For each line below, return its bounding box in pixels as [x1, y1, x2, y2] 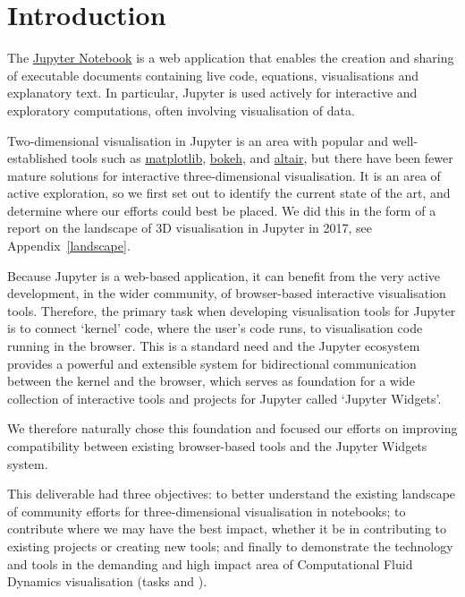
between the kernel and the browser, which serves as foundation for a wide [7, 371, 415, 390]
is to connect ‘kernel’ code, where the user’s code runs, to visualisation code [7, 319, 423, 337]
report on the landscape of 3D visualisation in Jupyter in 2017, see [7, 218, 373, 237]
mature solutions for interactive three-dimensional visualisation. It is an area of [7, 166, 441, 184]
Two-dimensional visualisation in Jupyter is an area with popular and [7, 131, 389, 149]
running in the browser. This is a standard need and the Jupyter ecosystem [7, 337, 420, 355]
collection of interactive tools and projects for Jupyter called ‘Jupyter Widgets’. [7, 388, 442, 407]
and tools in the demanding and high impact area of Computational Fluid [7, 554, 413, 573]
